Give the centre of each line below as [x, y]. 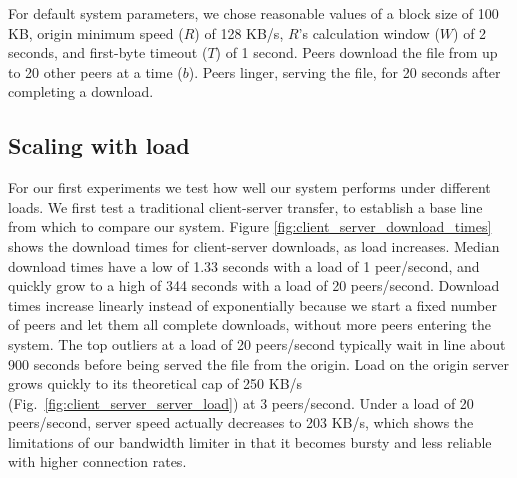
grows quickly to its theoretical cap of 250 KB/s [155, 383]
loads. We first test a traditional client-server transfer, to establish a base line [245, 206]
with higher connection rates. [97, 461]
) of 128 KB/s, [239, 32]
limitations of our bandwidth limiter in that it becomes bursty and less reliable [250, 441]
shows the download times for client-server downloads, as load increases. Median [254, 245]
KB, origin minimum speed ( [96, 32]
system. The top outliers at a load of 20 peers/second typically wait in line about [257, 343]
